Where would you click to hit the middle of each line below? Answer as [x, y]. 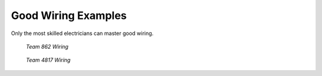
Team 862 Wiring [47, 46]
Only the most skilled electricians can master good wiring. [82, 33]
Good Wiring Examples [69, 15]
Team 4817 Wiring [48, 60]
